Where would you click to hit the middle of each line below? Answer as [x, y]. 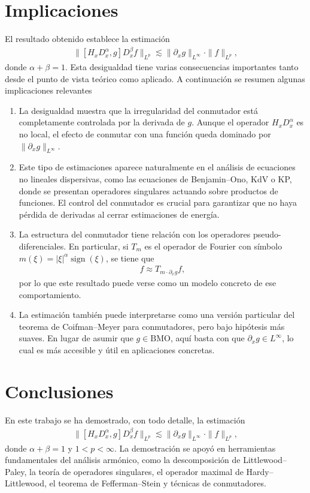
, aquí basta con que [207, 338]
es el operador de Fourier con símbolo [213, 246]
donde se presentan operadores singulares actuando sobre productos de [148, 190]
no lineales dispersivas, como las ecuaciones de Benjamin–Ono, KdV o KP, [155, 179]
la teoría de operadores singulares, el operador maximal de [136, 471]
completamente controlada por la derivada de [102, 122]
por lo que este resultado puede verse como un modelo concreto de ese [148, 283]
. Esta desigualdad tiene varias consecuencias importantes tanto [182, 67]
